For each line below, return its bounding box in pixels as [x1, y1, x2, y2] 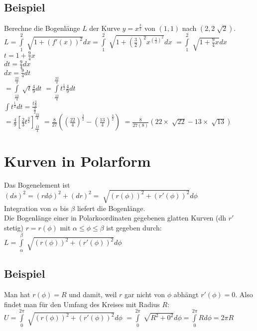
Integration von [4, 203, 51, 213]
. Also [235, 289, 253, 300]
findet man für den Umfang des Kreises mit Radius [4, 299, 160, 309]
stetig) [4, 222, 23, 233]
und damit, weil [69, 289, 117, 300]
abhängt [173, 289, 199, 300]
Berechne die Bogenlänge [4, 23, 80, 33]
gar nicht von [125, 289, 165, 300]
